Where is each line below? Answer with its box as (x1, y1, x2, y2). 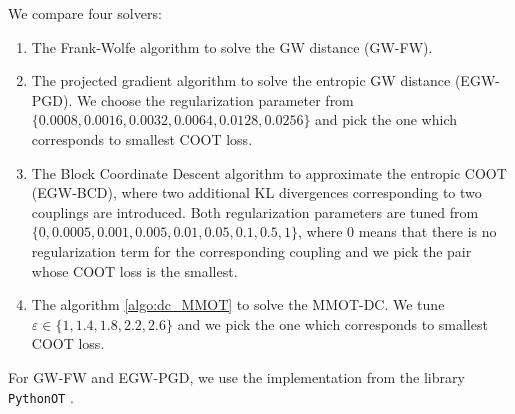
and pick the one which (315, 109, 458, 130)
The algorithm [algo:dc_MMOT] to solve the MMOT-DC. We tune (31, 294, 445, 315)
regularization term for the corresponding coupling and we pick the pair (31, 240, 472, 261)
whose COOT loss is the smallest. (31, 260, 238, 281)
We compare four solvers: (8, 3, 162, 23)
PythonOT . (8, 386, 74, 407)
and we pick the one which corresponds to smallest (177, 313, 488, 334)
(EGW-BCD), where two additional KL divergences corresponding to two (31, 182, 482, 203)
